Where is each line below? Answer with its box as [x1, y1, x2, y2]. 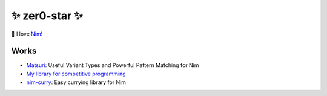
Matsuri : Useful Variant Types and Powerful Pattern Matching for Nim [26, 62, 199, 69]
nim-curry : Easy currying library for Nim [26, 78, 127, 86]
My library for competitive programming [26, 70, 127, 77]
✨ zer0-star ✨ [11, 9, 83, 22]
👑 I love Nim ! [11, 30, 43, 37]
